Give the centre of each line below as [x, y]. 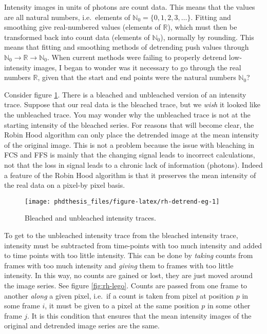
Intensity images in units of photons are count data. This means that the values [130, 7]
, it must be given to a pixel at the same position [122, 306]
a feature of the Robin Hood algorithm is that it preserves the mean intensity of [130, 175]
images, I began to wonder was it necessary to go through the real [137, 67]
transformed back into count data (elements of [77, 37]
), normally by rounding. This [207, 37]
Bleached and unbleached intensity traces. [90, 218]
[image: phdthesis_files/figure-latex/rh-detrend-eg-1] [122, 201]
